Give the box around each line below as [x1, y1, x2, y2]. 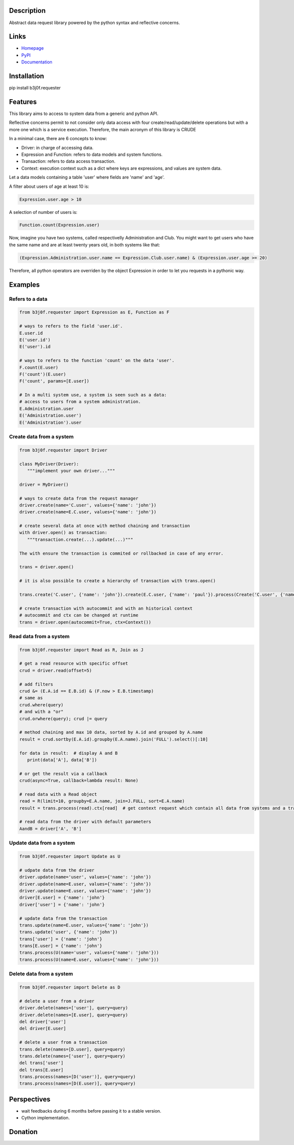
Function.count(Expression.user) [19, 222, 100, 228]
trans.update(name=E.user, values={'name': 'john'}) [19, 922, 149, 928]
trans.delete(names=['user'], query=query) [19, 1053, 126, 1059]
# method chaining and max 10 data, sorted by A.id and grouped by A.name [19, 730, 203, 735]
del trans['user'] [19, 1060, 64, 1066]
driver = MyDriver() [19, 482, 69, 487]
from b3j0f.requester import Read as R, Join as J [19, 647, 144, 652]
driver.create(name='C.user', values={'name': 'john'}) [19, 502, 157, 508]
